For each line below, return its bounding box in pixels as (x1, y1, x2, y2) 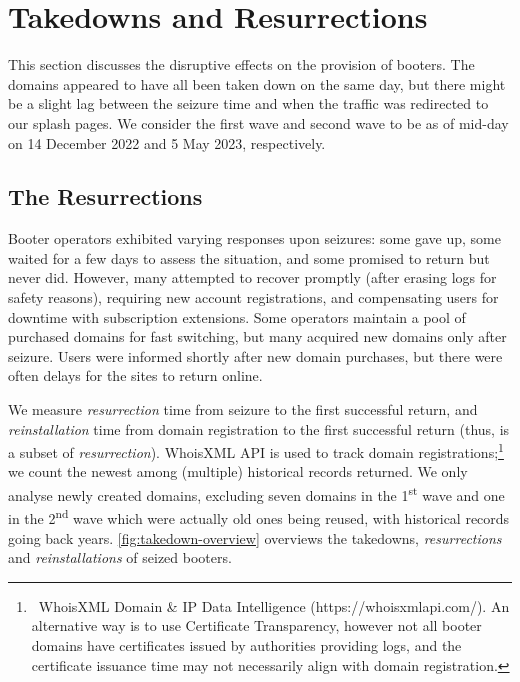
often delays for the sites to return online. (8, 365, 263, 386)
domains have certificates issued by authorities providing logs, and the (31, 634, 462, 655)
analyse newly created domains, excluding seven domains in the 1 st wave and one (8, 482, 505, 505)
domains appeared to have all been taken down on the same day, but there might (8, 73, 506, 94)
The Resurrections (8, 181, 203, 212)
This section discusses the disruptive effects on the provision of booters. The (8, 54, 475, 75)
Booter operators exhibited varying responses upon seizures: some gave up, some (8, 228, 501, 249)
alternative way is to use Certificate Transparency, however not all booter (31, 615, 482, 636)
